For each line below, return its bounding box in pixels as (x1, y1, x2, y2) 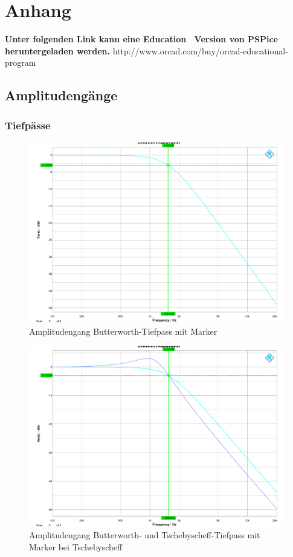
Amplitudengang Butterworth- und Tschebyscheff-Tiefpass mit (29, 529, 260, 541)
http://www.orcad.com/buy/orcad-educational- (112, 44, 288, 57)
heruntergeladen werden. (5, 44, 110, 57)
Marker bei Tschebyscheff (29, 541, 123, 553)
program (5, 56, 36, 69)
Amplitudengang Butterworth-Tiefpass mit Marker (29, 324, 217, 337)
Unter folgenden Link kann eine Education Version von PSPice (5, 33, 278, 45)
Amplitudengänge (5, 86, 118, 105)
